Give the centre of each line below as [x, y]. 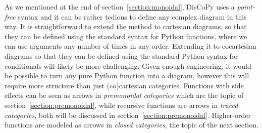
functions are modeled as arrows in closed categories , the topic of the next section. [132, 125]
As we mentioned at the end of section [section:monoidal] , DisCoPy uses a [120, 7]
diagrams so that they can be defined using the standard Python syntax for [121, 55]
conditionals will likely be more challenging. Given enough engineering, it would [128, 65]
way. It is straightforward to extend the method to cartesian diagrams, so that [126, 26]
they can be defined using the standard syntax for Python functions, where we [126, 36]
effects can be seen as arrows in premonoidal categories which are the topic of [124, 95]
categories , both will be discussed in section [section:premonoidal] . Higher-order [128, 115]
